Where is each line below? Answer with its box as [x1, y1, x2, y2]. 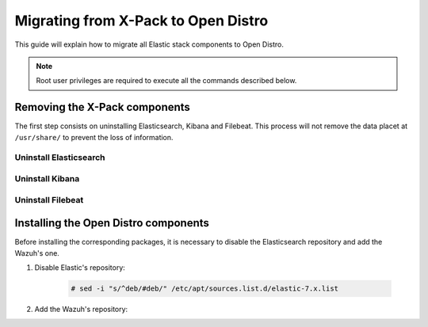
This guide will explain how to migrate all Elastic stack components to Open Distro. [14, 40, 285, 49]
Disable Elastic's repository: [34, 263, 126, 272]
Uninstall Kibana [14, 173, 80, 184]
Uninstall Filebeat [14, 194, 84, 205]
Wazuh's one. [14, 248, 59, 257]
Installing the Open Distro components [14, 216, 210, 230]
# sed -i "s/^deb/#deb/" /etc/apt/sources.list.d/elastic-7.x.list [71, 283, 339, 293]
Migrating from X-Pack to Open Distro [14, 12, 269, 29]
